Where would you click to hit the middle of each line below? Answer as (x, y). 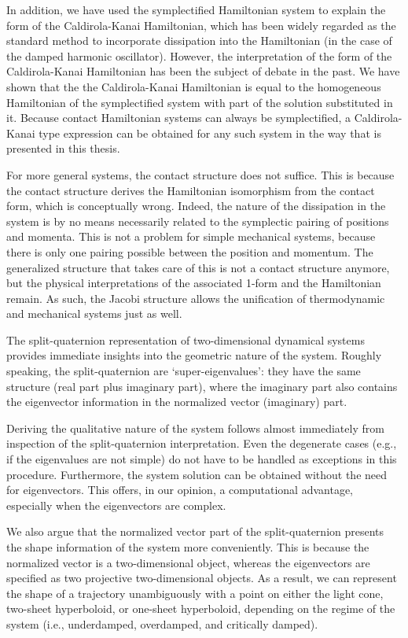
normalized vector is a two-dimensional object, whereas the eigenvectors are (188, 562)
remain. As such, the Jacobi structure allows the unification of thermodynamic (196, 298)
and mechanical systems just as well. (94, 313)
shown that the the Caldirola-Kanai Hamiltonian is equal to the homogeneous (194, 86)
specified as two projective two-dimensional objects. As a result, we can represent (202, 578)
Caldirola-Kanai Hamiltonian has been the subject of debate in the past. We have (203, 71)
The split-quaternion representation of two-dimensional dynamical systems (186, 339)
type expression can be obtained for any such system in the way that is (210, 133)
